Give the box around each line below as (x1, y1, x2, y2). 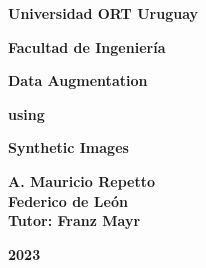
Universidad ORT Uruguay (8, 3, 199, 23)
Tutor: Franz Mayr (8, 210, 141, 231)
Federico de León (8, 190, 128, 211)
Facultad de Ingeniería (8, 36, 166, 57)
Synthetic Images (8, 137, 129, 158)
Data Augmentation (8, 70, 148, 91)
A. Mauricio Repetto (8, 170, 155, 191)
